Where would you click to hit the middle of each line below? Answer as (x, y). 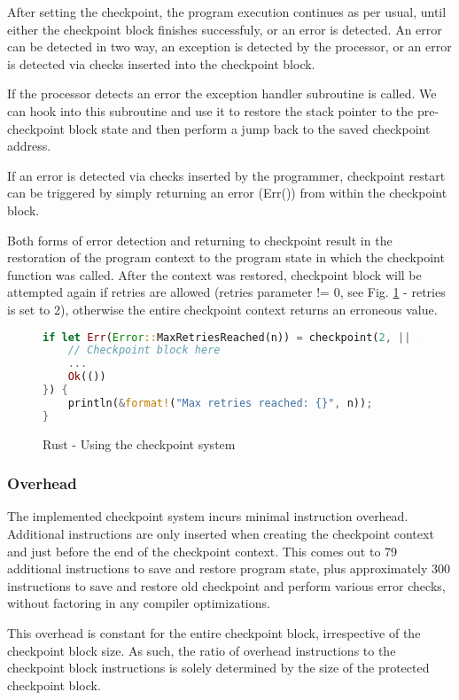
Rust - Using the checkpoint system (139, 443)
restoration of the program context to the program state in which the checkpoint (226, 257)
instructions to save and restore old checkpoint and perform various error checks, (226, 585)
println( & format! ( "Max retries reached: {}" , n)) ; (220, 403)
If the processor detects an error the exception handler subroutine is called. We (222, 93)
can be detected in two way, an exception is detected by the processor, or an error (229, 47)
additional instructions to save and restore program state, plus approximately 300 (229, 568)
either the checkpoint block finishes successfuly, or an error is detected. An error (225, 29)
